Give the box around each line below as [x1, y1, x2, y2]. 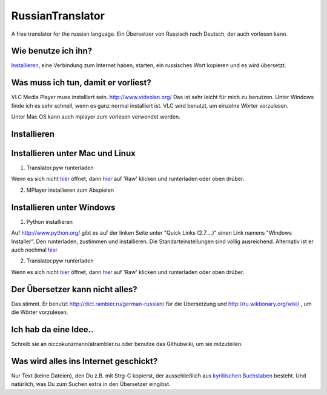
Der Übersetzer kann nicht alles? [11, 284, 137, 295]
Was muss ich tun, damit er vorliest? [11, 77, 151, 88]
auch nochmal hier [11, 246, 58, 253]
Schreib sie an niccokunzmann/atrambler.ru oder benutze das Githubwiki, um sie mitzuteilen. [11, 340, 243, 347]
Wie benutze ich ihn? [11, 46, 93, 56]
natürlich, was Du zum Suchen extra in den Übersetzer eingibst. [11, 380, 171, 388]
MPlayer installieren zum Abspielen [26, 186, 114, 194]
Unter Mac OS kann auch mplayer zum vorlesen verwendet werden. [11, 113, 181, 120]
